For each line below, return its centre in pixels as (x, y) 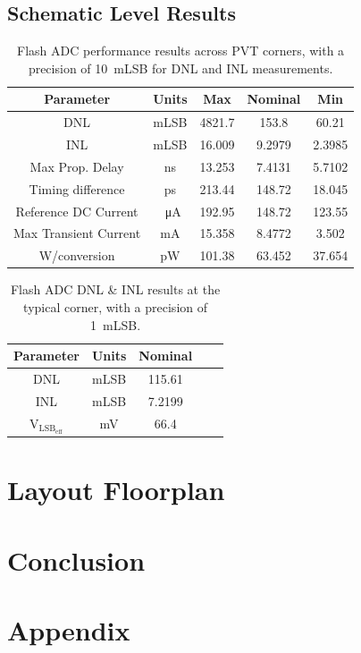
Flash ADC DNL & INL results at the (115, 289)
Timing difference (77, 188)
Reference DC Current (77, 211)
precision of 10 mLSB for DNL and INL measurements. (180, 68)
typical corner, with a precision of (116, 306)
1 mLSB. (116, 324)
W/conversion (77, 255)
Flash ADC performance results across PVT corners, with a (181, 51)
